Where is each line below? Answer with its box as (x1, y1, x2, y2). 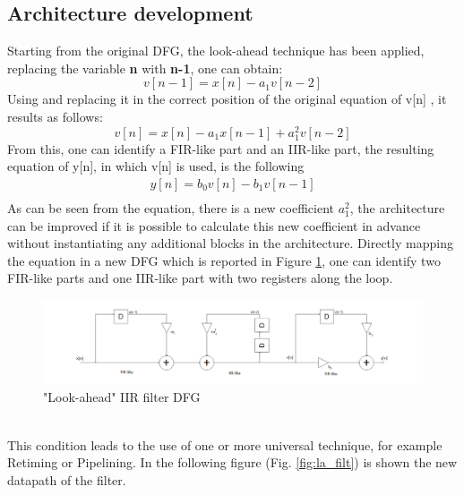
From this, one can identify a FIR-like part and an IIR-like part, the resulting (7, 139, 434, 158)
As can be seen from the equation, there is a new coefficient (7, 199, 335, 218)
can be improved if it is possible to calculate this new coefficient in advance (7, 216, 421, 235)
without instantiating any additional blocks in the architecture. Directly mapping (7, 234, 453, 252)
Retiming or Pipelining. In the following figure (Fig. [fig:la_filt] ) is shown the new (7, 453, 458, 472)
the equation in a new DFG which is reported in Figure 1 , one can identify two (7, 251, 441, 269)
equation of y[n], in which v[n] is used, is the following (7, 157, 305, 175)
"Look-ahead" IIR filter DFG (43, 388, 201, 406)
